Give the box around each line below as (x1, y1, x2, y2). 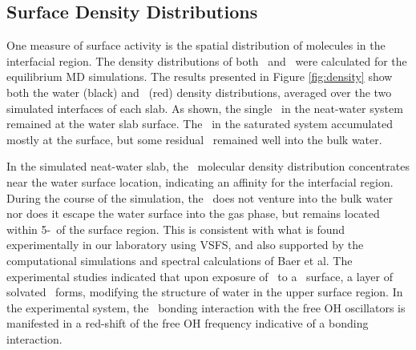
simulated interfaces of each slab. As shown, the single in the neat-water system (6, 99, 403, 116)
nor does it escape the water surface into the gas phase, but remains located (6, 205, 380, 222)
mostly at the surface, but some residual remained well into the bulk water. (6, 131, 382, 147)
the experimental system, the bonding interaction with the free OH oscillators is (6, 299, 406, 316)
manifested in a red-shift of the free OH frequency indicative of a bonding (6, 315, 369, 332)
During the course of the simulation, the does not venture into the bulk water (6, 189, 394, 206)
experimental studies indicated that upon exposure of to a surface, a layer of (6, 268, 393, 284)
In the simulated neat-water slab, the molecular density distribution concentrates (6, 158, 410, 175)
